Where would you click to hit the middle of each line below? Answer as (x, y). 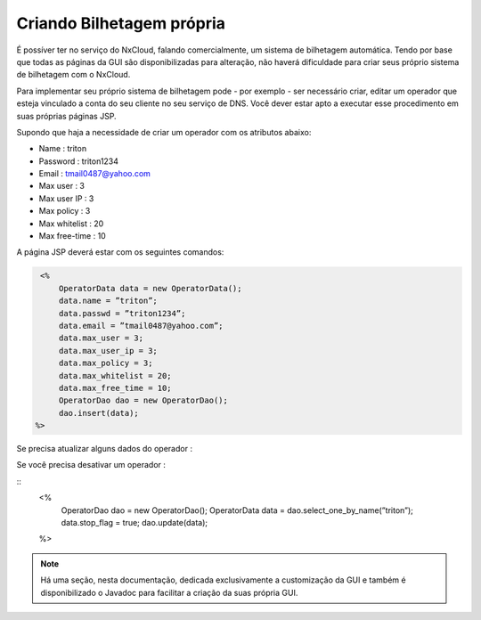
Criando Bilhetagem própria (121, 23)
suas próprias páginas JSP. (66, 116)
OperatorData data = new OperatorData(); (150, 288)
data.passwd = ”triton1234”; (122, 313)
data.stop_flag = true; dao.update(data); (135, 523)
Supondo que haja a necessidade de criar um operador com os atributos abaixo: (164, 132)
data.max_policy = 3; (106, 363)
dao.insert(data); (99, 413)
